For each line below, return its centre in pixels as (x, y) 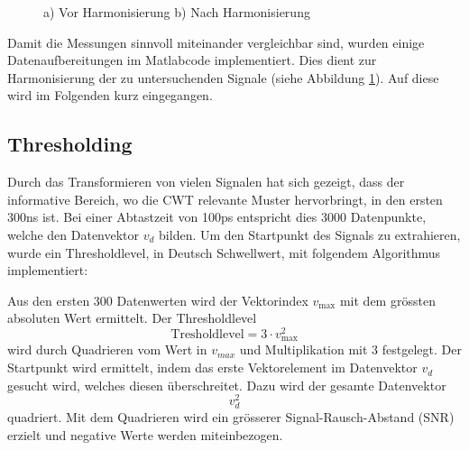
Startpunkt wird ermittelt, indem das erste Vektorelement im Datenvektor (212, 367)
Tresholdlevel (207, 335)
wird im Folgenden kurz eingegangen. (110, 95)
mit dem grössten (387, 300)
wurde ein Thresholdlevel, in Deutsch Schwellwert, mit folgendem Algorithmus (224, 252)
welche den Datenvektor (74, 234)
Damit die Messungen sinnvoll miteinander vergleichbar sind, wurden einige (216, 42)
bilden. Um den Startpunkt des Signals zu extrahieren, (310, 234)
